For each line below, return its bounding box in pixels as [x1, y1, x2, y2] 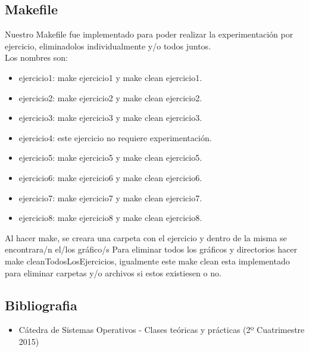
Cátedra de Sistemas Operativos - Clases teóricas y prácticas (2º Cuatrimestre [18, 323, 305, 336]
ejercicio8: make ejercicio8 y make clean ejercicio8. [18, 211, 202, 224]
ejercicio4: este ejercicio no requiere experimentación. [18, 131, 212, 144]
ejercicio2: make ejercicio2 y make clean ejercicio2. [18, 91, 202, 104]
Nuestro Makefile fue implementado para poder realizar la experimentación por [5, 28, 294, 41]
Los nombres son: [5, 51, 68, 64]
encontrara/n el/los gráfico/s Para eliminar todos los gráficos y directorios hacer [5, 243, 297, 256]
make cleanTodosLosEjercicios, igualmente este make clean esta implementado [5, 254, 290, 267]
